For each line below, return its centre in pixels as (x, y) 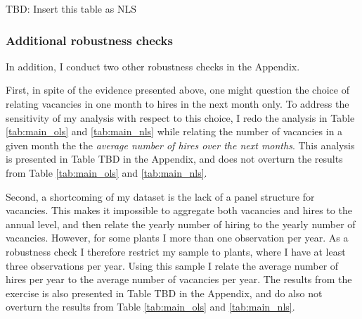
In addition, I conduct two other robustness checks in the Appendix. (153, 66)
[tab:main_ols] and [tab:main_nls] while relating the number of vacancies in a (174, 131)
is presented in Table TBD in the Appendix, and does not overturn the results (174, 159)
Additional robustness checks (89, 40)
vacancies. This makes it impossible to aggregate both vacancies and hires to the (179, 210)
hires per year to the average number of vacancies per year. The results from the (179, 279)
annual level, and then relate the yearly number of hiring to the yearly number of (181, 224)
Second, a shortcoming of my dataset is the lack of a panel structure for (160, 196)
